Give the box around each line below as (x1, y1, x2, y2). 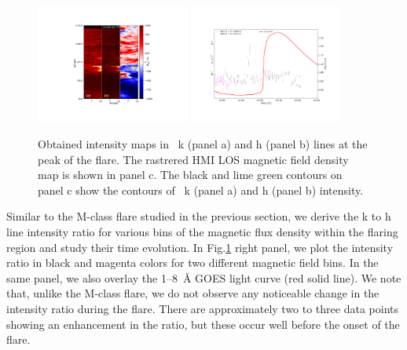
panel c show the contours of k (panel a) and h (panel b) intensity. (38, 181, 364, 198)
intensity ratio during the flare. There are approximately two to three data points (6, 300, 398, 316)
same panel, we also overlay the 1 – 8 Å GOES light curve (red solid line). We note (6, 269, 401, 286)
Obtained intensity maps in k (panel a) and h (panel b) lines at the (38, 135, 368, 151)
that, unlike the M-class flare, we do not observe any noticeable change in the (6, 285, 379, 301)
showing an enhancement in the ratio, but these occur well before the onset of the (6, 315, 400, 332)
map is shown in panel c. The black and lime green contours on (38, 166, 343, 183)
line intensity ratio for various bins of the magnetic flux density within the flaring (6, 223, 398, 239)
